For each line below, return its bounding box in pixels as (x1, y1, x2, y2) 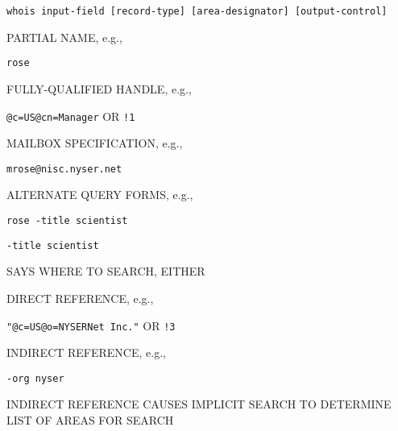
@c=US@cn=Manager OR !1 (6, 107, 135, 124)
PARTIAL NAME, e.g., (6, 28, 122, 45)
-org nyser (6, 372, 64, 384)
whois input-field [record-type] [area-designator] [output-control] (6, 6, 388, 17)
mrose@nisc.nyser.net (6, 163, 122, 175)
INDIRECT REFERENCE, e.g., (6, 344, 166, 361)
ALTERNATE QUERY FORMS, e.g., (6, 186, 193, 203)
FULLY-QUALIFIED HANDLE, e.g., (6, 80, 192, 97)
